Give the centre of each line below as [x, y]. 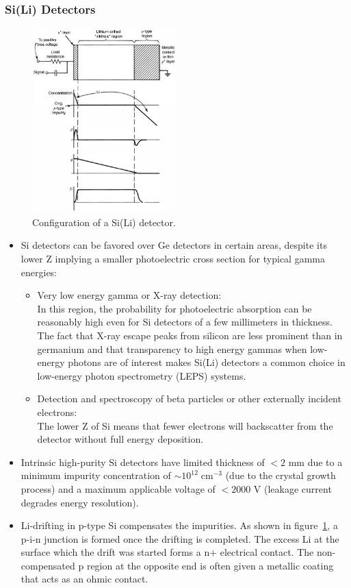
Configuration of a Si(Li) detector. [104, 222]
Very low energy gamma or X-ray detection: [129, 295]
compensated [48, 565]
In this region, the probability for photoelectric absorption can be [174, 308]
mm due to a [315, 462]
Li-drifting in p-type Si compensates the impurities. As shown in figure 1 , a [179, 525]
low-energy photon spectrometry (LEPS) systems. [142, 375]
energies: [39, 272]
